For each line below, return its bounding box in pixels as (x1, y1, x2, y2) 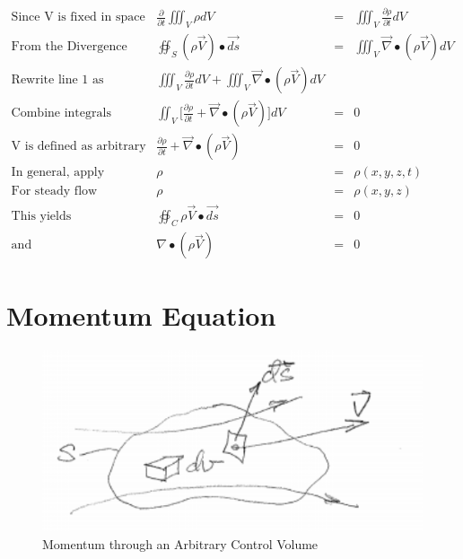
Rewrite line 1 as (11, 74, 104, 87)
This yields (11, 209, 72, 223)
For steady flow (11, 185, 98, 198)
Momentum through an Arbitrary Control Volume (42, 534, 319, 553)
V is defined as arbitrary (11, 140, 146, 153)
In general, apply (11, 166, 105, 179)
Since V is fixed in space (11, 11, 145, 24)
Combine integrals (11, 107, 111, 120)
